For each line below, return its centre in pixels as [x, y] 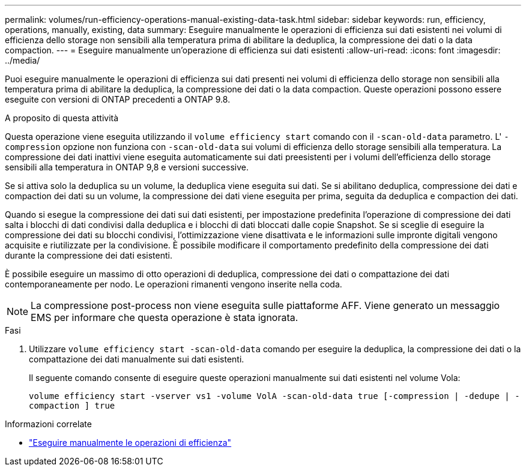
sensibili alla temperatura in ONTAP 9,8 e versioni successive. [127, 167]
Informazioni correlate [48, 424]
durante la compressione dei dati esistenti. [89, 255]
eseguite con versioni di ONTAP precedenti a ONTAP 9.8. [118, 99]
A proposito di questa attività [62, 118]
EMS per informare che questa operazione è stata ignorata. [165, 317]
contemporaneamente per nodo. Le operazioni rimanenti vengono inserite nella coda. [174, 284]
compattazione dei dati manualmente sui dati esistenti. [137, 359]
